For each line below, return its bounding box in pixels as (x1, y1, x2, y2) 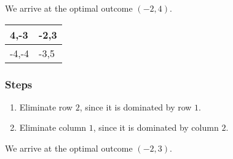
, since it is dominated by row (79, 100, 192, 113)
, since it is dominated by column (93, 121, 219, 134)
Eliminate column (19, 121, 87, 134)
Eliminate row (19, 100, 73, 113)
